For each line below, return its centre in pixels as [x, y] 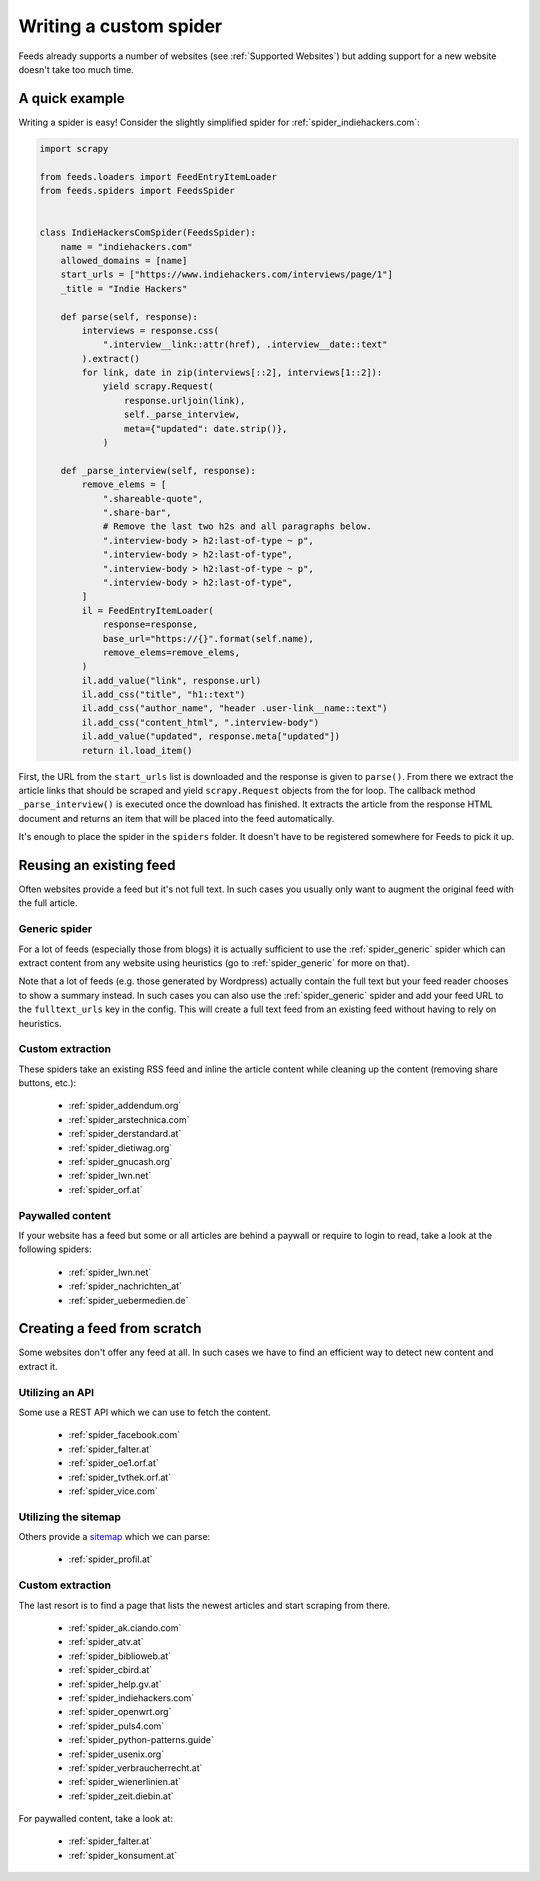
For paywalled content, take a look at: [96, 1819]
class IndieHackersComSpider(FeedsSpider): [148, 233]
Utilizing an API [56, 1392]
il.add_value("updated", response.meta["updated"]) [211, 736]
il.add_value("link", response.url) [171, 680]
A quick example [71, 98]
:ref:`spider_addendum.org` [125, 1106]
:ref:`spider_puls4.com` [116, 1726]
